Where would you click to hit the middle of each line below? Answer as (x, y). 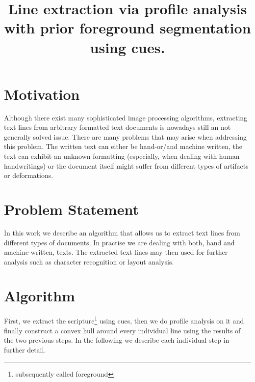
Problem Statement (71, 209)
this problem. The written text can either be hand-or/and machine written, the (123, 146)
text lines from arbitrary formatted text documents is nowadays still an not (117, 127)
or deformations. (29, 175)
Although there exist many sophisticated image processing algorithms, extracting (126, 117)
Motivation (42, 94)
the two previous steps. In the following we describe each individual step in (117, 340)
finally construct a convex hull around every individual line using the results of (122, 330)
